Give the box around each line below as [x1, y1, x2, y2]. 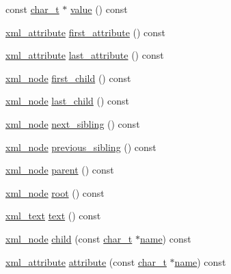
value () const [70, 2, 128, 16]
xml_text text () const [5, 208, 101, 223]
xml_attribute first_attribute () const [5, 25, 166, 39]
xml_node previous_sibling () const [5, 139, 157, 154]
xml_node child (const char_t [5, 231, 133, 245]
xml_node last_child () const [5, 94, 130, 108]
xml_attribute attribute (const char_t [5, 254, 167, 269]
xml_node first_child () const [5, 70, 131, 85]
